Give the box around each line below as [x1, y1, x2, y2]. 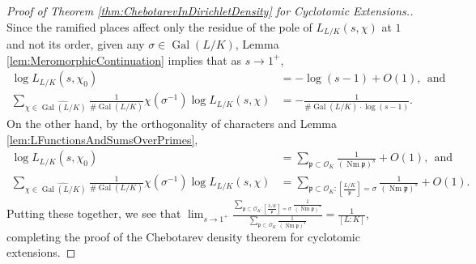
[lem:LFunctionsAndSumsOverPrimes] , [6, 130, 198, 147]
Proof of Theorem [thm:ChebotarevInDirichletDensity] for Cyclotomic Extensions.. [6, 2, 414, 19]
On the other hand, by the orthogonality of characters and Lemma [6, 115, 338, 132]
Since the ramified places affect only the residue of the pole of [6, 18, 312, 35]
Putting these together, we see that [6, 205, 181, 222]
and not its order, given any [6, 36, 145, 53]
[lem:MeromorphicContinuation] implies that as [6, 51, 241, 68]
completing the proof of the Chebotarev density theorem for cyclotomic [6, 228, 360, 245]
